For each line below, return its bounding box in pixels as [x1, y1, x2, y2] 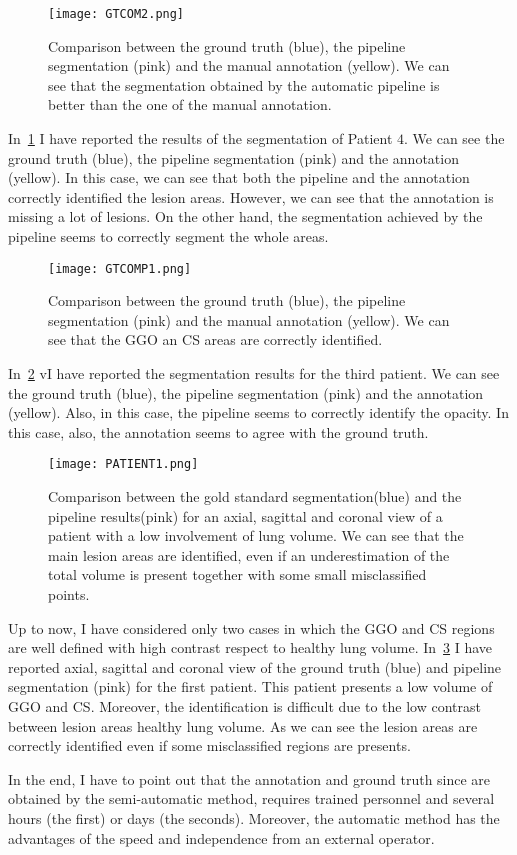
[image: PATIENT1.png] [48, 457, 199, 472]
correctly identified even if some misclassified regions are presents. [8, 735, 411, 756]
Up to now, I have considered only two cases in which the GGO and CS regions [8, 617, 495, 638]
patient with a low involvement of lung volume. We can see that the [48, 525, 464, 546]
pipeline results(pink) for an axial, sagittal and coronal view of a [48, 505, 443, 526]
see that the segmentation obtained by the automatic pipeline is [48, 74, 440, 95]
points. [48, 584, 90, 605]
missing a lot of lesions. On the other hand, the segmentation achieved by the [8, 206, 483, 227]
